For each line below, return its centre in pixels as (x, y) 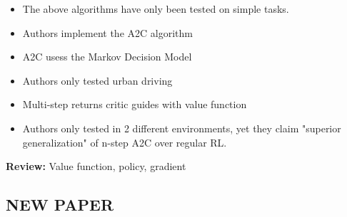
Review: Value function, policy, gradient (96, 166)
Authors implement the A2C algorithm (107, 32)
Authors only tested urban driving (97, 80)
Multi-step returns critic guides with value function (135, 104)
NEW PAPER (60, 205)
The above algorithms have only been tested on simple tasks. (156, 9)
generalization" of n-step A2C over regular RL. (125, 142)
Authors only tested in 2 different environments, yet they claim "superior (182, 128)
